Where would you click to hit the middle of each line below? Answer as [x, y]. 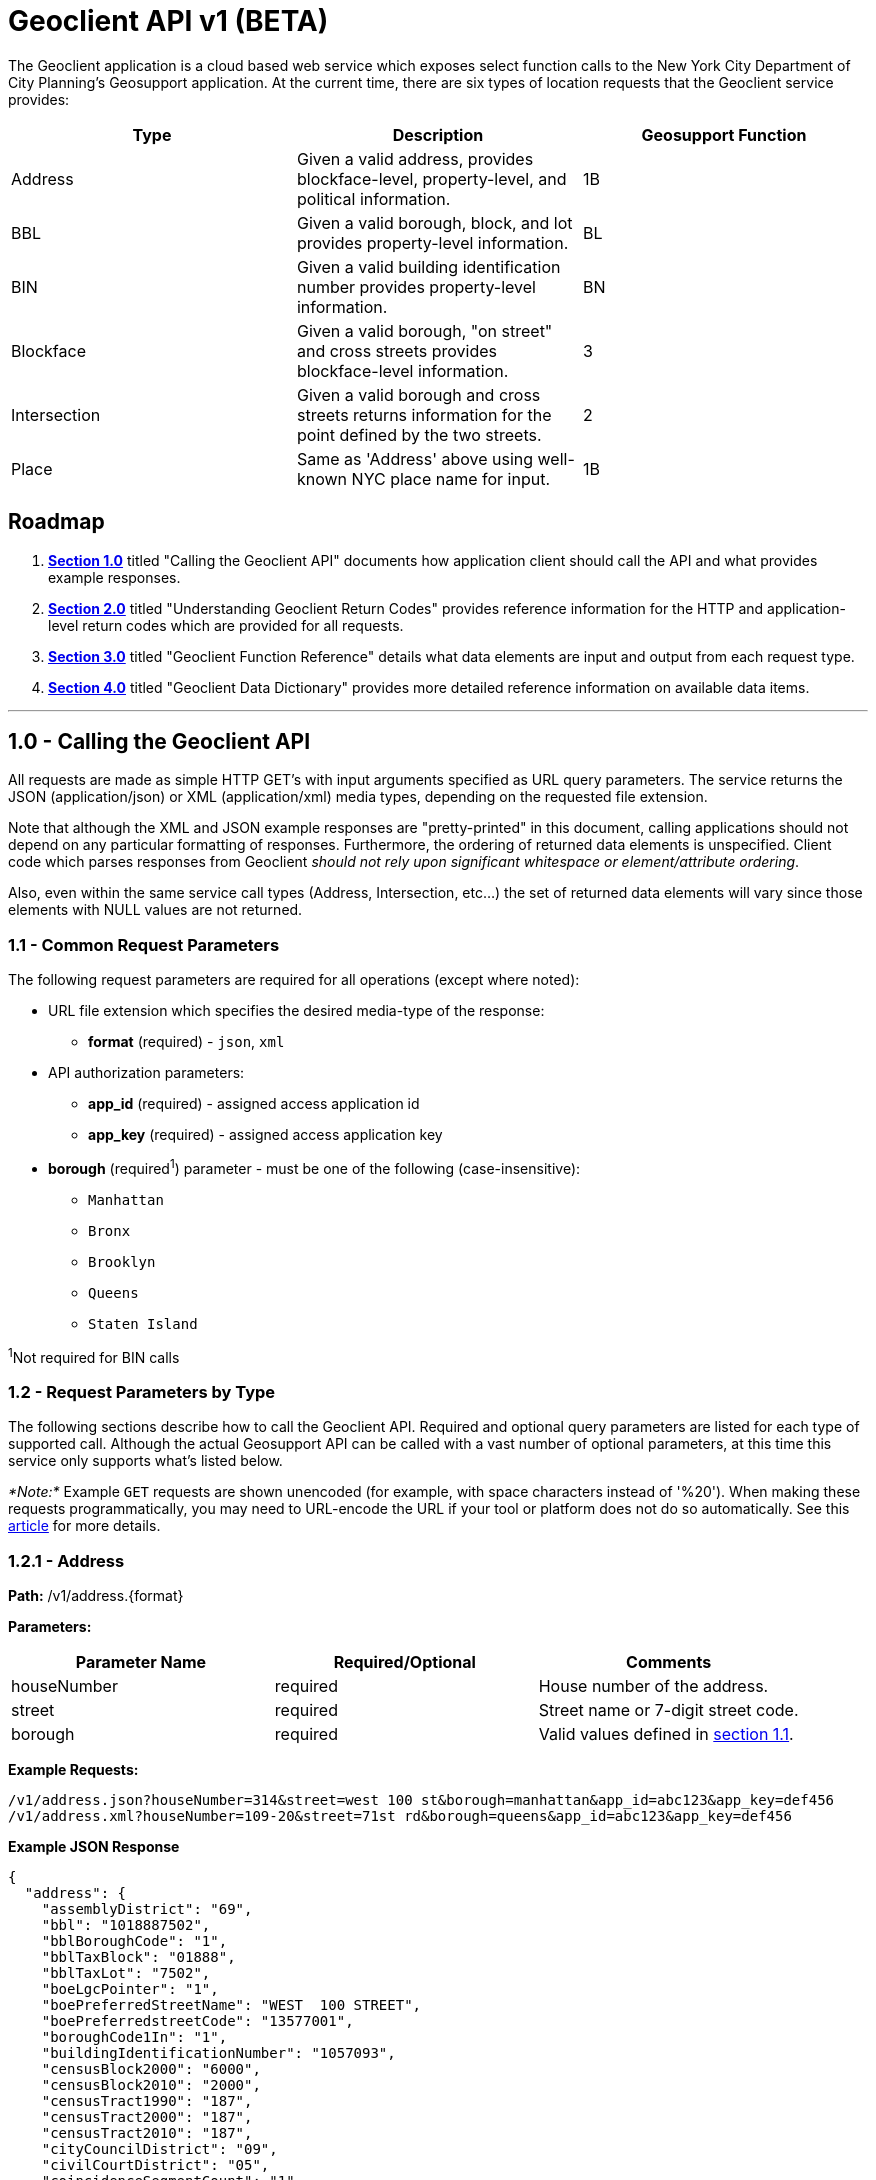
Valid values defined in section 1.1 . [666, 1734]
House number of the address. [653, 1686]
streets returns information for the [424, 414]
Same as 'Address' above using [415, 458]
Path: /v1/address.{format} [96, 1595]
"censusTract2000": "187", [147, 2117]
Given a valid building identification [428, 266]
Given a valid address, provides [415, 158]
